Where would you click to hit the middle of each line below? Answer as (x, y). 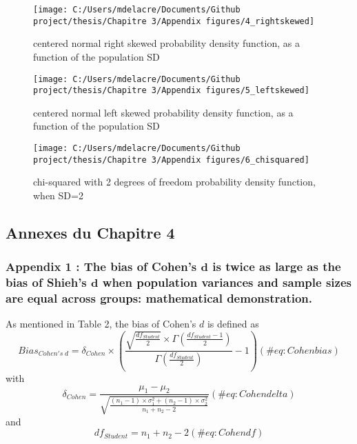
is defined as (233, 324)
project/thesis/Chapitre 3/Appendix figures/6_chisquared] (171, 160)
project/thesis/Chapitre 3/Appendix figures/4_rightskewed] (174, 21)
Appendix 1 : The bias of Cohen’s (101, 266)
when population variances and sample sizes (227, 282)
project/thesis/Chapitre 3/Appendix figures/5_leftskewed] (171, 91)
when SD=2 (58, 195)
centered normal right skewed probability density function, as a (166, 43)
